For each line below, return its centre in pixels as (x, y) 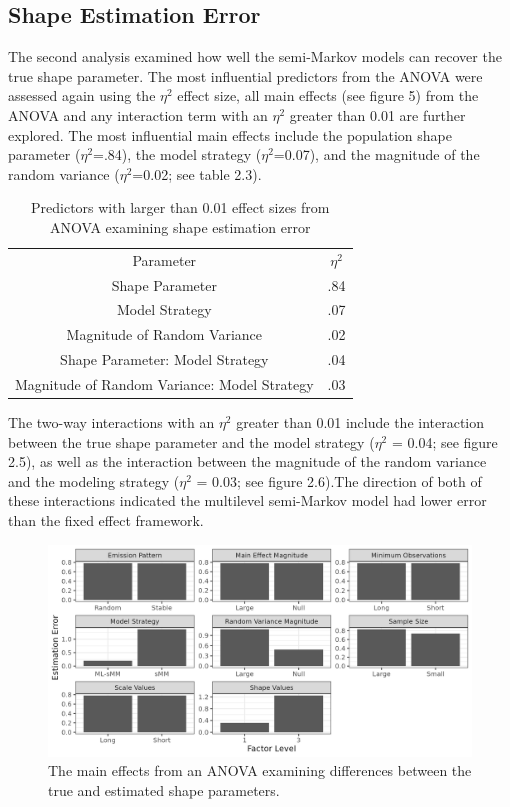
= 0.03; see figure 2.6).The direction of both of (339, 480)
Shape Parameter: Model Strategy (164, 359)
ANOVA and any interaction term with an (138, 114)
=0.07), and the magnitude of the (376, 154)
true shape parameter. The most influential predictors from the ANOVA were (245, 75)
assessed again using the (82, 95)
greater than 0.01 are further (377, 114)
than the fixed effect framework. (106, 520)
